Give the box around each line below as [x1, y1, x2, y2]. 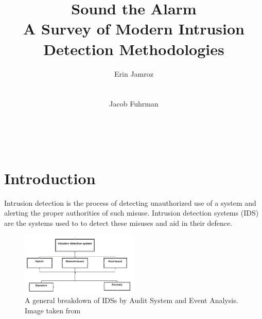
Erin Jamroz [114, 68, 153, 79]
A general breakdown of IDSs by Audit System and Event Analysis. [25, 295, 238, 306]
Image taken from [25, 305, 81, 315]
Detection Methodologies [43, 38, 224, 59]
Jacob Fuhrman [109, 98, 159, 109]
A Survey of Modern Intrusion [23, 18, 244, 39]
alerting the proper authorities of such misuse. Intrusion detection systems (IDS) [4, 207, 259, 218]
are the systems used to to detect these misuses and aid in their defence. [4, 217, 233, 228]
